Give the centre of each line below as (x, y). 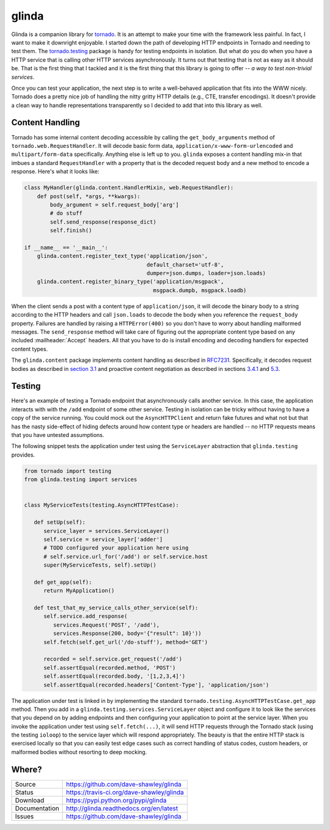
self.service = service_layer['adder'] (103, 539)
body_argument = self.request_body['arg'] (115, 204)
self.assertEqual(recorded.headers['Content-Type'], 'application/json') (156, 685)
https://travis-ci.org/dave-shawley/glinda (125, 792)
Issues (24, 816)
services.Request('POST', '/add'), (106, 625)
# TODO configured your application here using (116, 548)
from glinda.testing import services (81, 479)
